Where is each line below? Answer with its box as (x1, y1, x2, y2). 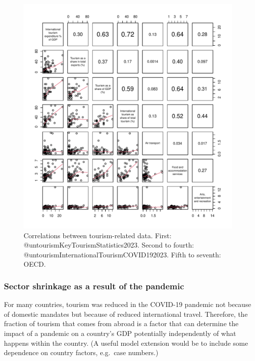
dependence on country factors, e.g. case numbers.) (4, 347, 159, 358)
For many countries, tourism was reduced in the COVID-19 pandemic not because (4, 299, 251, 309)
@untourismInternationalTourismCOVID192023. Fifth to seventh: (24, 249, 221, 259)
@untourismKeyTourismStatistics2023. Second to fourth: (24, 240, 194, 250)
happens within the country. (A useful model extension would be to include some (4, 337, 248, 348)
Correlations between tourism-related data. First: (24, 230, 171, 240)
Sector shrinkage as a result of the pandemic (4, 279, 184, 292)
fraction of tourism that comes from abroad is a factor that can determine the (4, 318, 239, 329)
